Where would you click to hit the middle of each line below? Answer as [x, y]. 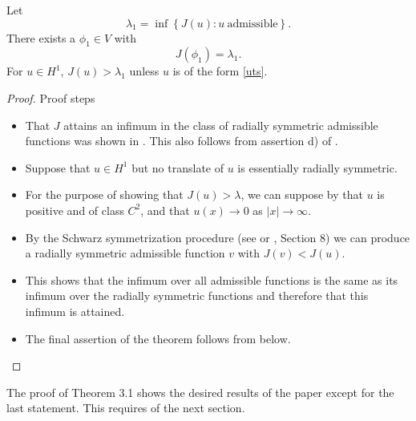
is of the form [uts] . [220, 71]
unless [144, 71]
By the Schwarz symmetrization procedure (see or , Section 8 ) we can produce [218, 237]
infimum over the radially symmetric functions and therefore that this [197, 296]
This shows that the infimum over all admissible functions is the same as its [212, 279]
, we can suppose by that [302, 194]
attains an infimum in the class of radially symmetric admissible [221, 125]
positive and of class [75, 210]
